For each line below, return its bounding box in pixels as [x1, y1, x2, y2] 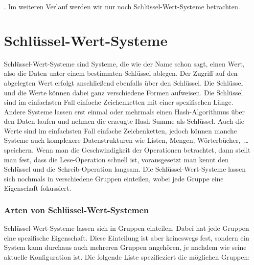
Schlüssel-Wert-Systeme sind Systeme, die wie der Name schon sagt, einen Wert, [4, 58, 245, 68]
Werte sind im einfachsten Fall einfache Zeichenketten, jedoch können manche [4, 125, 237, 135]
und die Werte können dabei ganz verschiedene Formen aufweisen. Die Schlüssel [4, 87, 243, 97]
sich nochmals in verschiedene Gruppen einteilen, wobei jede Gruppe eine [4, 173, 224, 183]
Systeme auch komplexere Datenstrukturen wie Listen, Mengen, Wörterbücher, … [4, 135, 249, 145]
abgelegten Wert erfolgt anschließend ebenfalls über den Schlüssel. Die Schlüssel [4, 77, 243, 88]
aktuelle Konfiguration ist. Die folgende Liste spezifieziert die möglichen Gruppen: [4, 252, 250, 262]
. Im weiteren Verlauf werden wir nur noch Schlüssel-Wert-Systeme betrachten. [4, 1, 240, 11]
